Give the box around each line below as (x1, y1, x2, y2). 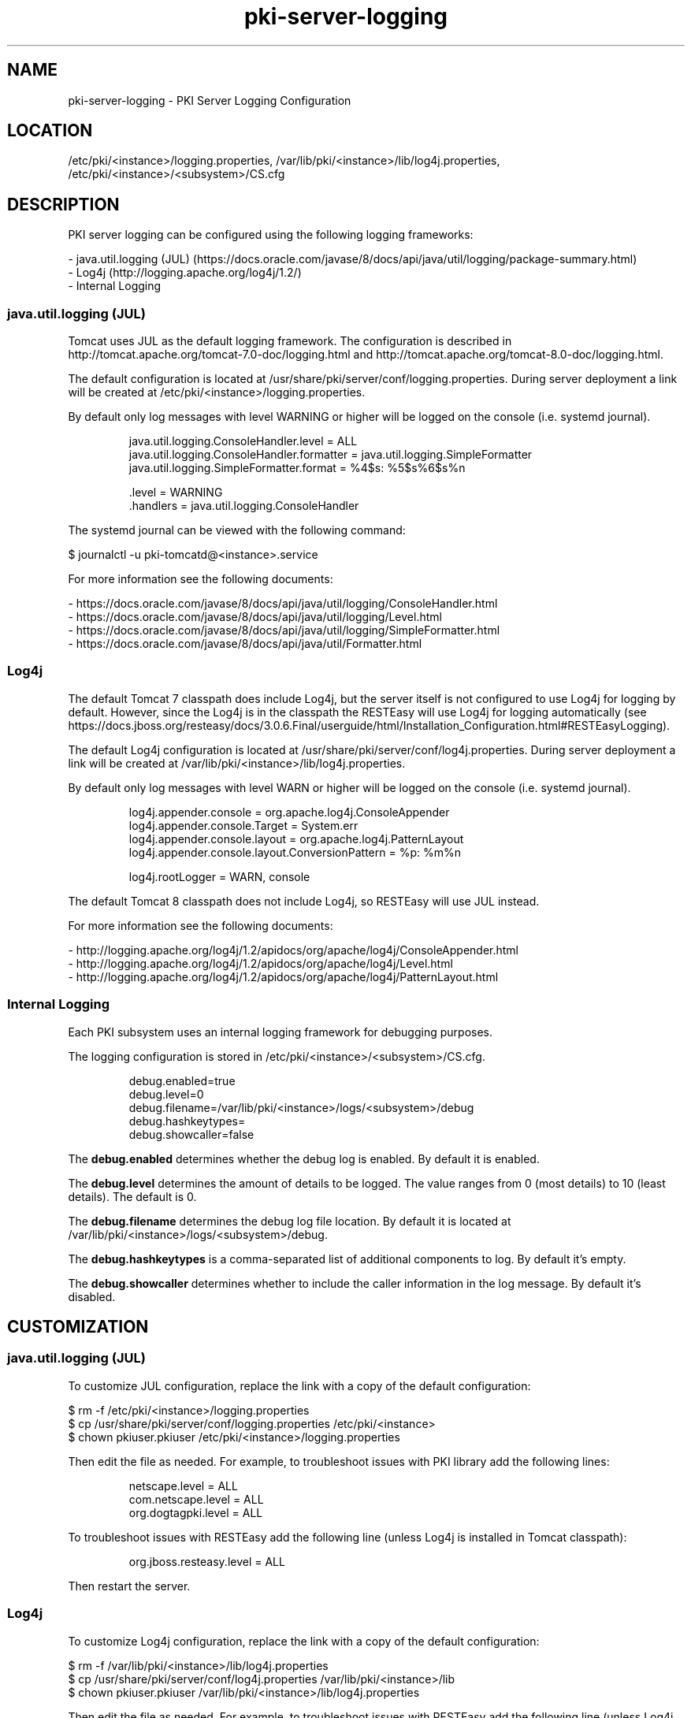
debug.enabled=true (128, 1073, 236, 1088)
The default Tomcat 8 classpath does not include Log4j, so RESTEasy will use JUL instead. (68, 894, 540, 908)
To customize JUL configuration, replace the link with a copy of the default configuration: (68, 1378, 531, 1393)
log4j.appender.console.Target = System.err (128, 818, 359, 832)
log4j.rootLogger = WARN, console (128, 869, 310, 883)
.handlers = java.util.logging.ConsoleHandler (128, 499, 359, 513)
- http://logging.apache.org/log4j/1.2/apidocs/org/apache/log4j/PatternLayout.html (68, 969, 499, 984)
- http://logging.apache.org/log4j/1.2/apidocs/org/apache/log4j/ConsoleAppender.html (68, 943, 518, 957)
